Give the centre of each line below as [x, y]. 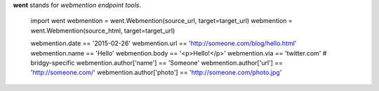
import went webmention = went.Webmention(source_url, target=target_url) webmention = [161, 21]
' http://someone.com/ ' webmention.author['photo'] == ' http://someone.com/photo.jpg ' [156, 72]
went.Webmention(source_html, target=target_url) [103, 31]
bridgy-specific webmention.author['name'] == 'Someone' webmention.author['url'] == [157, 63]
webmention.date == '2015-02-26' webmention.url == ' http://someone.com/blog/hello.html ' [164, 43]
